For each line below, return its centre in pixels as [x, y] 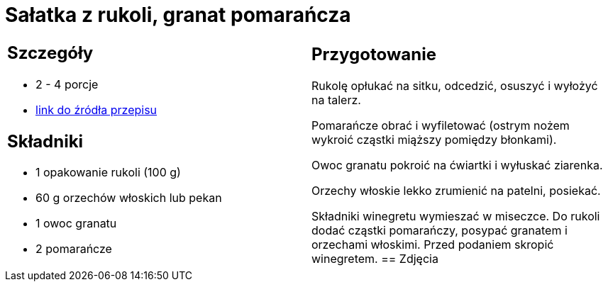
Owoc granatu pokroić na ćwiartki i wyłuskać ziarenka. [457, 165]
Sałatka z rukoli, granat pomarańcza [178, 15]
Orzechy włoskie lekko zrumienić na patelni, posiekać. [456, 191]
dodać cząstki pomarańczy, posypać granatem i [440, 231]
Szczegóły [50, 52]
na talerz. [336, 100]
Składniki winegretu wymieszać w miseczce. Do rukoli [456, 216]
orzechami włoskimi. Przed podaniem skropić [433, 245]
